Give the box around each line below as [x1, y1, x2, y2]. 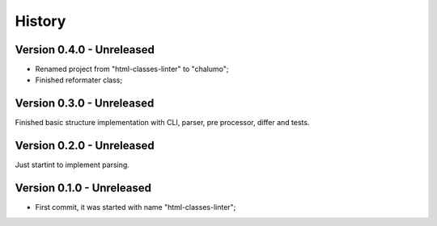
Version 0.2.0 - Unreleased [15, 139, 155, 153]
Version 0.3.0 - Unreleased [15, 97, 155, 111]
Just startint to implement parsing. [15, 160, 129, 169]
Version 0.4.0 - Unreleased [15, 43, 155, 56]
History [15, 12, 66, 30]
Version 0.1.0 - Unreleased [15, 182, 151, 195]
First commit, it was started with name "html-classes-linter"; [35, 203, 236, 212]
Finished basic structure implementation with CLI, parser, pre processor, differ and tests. [15, 118, 310, 128]
